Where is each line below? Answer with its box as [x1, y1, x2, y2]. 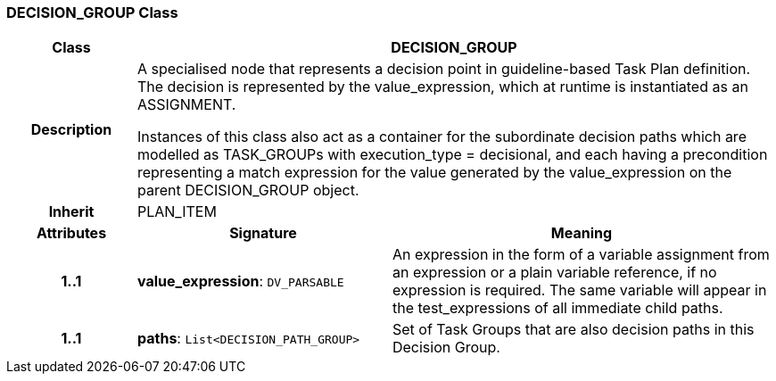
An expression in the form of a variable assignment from [392, 245, 770, 264]
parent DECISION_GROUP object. [136, 181, 359, 200]
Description [30, 120, 112, 139]
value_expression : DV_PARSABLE [136, 272, 344, 291]
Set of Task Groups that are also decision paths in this [392, 320, 755, 339]
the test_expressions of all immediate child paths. [392, 299, 723, 318]
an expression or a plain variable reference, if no [392, 263, 717, 282]
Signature [229, 224, 297, 243]
